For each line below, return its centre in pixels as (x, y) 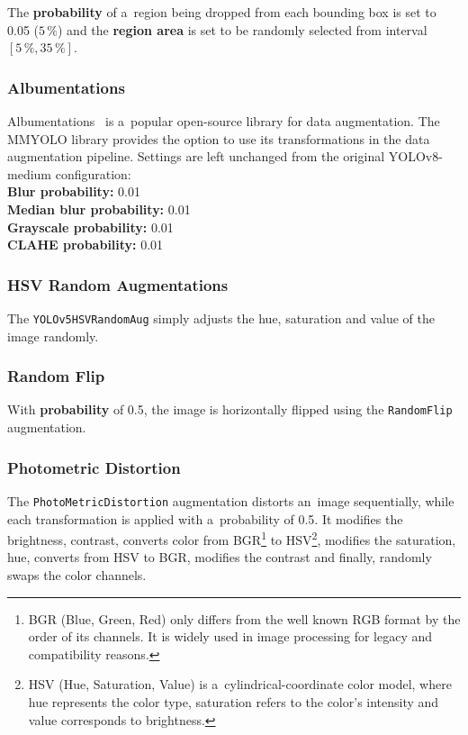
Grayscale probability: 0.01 (90, 227)
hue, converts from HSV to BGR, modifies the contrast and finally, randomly (220, 557)
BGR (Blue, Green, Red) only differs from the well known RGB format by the (244, 618)
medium (29, 173)
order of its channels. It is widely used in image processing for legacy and (230, 636)
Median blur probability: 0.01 (99, 209)
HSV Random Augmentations (118, 284)
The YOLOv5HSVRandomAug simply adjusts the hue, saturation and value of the (221, 318)
